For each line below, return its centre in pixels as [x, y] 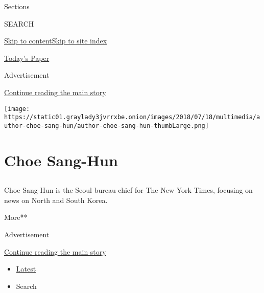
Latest [26, 269]
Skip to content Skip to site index [56, 41]
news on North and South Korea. [56, 200]
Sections [17, 6]
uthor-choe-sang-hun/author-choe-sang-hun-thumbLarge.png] [106, 126]
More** [16, 217]
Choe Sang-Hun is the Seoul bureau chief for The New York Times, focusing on [128, 190]
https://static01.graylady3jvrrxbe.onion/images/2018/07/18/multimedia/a [132, 117]
